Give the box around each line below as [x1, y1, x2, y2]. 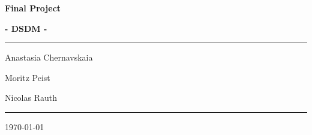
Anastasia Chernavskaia [5, 51, 93, 64]
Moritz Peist [5, 71, 50, 83]
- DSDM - [5, 22, 47, 34]
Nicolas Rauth [5, 91, 57, 104]
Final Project [5, 2, 61, 14]
